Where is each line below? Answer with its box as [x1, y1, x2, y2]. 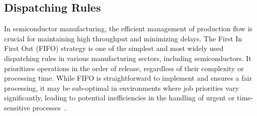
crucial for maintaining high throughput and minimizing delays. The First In [4, 33, 242, 43]
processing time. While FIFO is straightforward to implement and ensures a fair [4, 73, 252, 83]
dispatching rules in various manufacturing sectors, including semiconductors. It [4, 52, 251, 63]
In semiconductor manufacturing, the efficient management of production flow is [4, 23, 253, 34]
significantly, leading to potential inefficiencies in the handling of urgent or [4, 92, 235, 103]
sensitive [4, 102, 30, 112]
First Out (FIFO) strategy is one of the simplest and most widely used [4, 43, 224, 53]
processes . [32, 102, 66, 112]
